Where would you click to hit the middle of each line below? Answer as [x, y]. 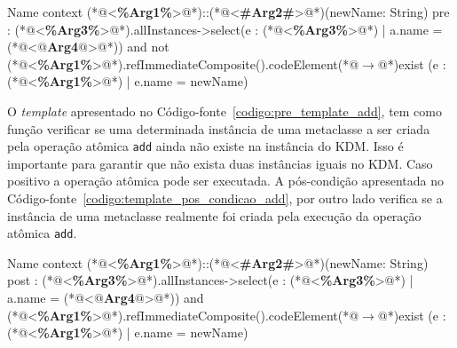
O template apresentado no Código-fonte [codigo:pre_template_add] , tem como [225, 111]
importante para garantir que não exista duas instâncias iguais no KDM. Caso [220, 163]
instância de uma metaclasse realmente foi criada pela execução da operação [214, 215]
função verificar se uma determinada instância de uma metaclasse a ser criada [219, 128]
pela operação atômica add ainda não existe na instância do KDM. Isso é [205, 146]
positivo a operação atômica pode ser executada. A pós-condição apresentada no [225, 181]
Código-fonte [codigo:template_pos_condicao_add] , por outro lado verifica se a [225, 198]
